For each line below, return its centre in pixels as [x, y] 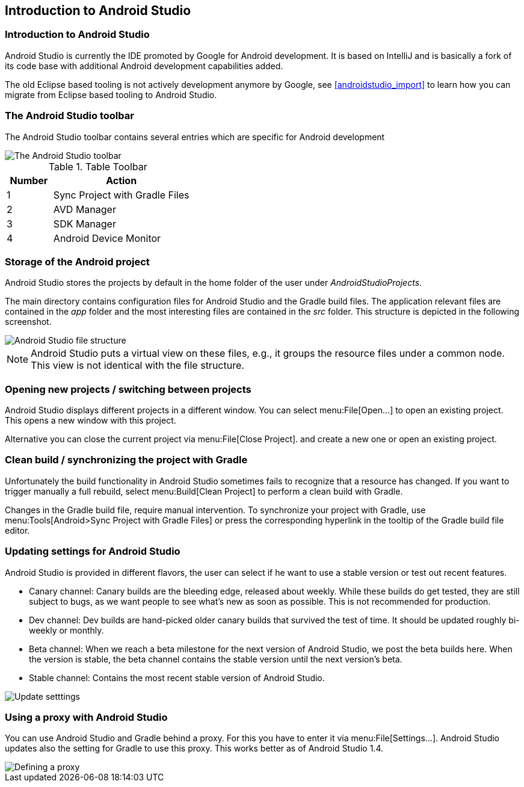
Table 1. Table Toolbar [98, 166]
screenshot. [28, 322]
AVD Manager [85, 209]
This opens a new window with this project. [91, 421]
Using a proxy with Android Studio [86, 717]
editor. [17, 530]
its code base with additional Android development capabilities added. [144, 66]
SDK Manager [85, 224]
